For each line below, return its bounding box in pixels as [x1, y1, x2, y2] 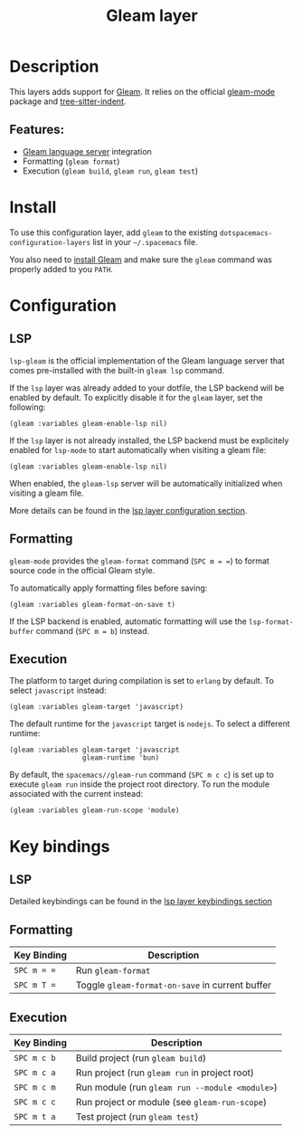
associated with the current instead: [9, 789, 144, 799]
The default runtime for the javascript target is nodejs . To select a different [9, 718, 291, 729]
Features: [9, 122, 65, 137]
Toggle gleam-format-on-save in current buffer [75, 979, 272, 991]
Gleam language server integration [22, 146, 152, 156]
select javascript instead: [9, 685, 107, 696]
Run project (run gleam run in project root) [75, 1066, 255, 1079]
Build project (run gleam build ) [75, 1051, 206, 1064]
